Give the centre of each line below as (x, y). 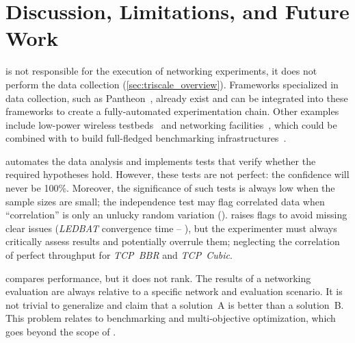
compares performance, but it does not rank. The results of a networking (158, 278)
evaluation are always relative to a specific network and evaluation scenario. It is (174, 291)
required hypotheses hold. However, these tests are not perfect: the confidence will (177, 174)
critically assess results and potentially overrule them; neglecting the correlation (173, 241)
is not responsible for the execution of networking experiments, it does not (161, 71)
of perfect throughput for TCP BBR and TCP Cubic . (119, 255)
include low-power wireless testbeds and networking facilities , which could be (171, 124)
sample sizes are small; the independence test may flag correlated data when (165, 201)
